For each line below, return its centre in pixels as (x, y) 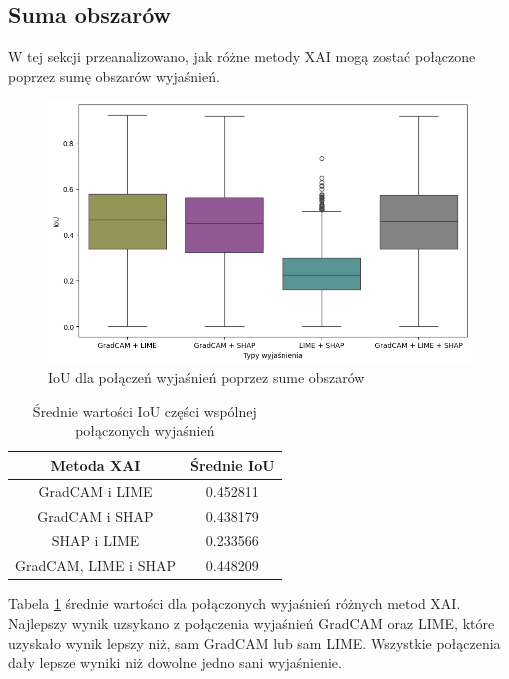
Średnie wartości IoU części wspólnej (144, 410)
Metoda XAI (95, 464)
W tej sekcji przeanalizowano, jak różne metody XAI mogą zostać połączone (242, 56)
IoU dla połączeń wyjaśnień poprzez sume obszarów (206, 377)
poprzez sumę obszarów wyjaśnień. (114, 75)
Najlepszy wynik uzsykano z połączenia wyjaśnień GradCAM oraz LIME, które (251, 622)
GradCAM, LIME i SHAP (95, 565)
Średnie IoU (232, 464)
